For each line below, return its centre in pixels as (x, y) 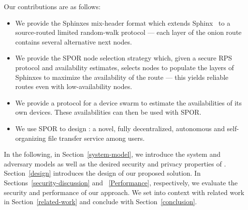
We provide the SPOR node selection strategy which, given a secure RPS (124, 58)
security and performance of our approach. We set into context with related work (124, 192)
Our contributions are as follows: (52, 6)
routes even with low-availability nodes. (74, 86)
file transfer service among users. (96, 138)
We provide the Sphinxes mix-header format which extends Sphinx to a (123, 22)
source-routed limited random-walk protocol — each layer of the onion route (128, 32)
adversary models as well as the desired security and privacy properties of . (115, 163)
